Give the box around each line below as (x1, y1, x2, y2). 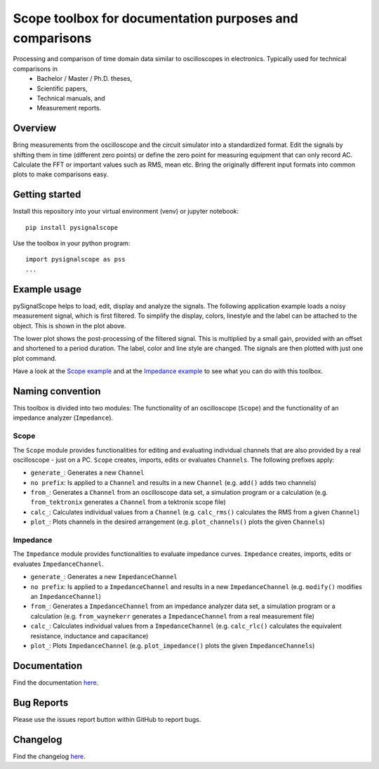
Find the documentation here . (13, 678, 99, 687)
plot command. (13, 354, 57, 362)
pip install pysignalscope (25, 224, 119, 231)
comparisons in (13, 64, 58, 73)
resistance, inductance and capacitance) (30, 631, 149, 640)
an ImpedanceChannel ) (30, 592, 102, 600)
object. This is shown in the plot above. (13, 321, 126, 330)
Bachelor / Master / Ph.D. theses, (36, 75, 133, 83)
